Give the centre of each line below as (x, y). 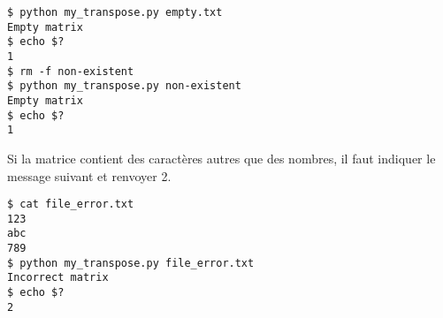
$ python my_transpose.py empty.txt (115, 12)
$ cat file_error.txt (71, 204)
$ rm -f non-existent (71, 71)
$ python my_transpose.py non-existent (124, 86)
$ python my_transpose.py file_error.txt (131, 263)
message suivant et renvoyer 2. (89, 175)
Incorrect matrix (58, 278)
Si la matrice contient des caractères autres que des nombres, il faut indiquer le (221, 158)
